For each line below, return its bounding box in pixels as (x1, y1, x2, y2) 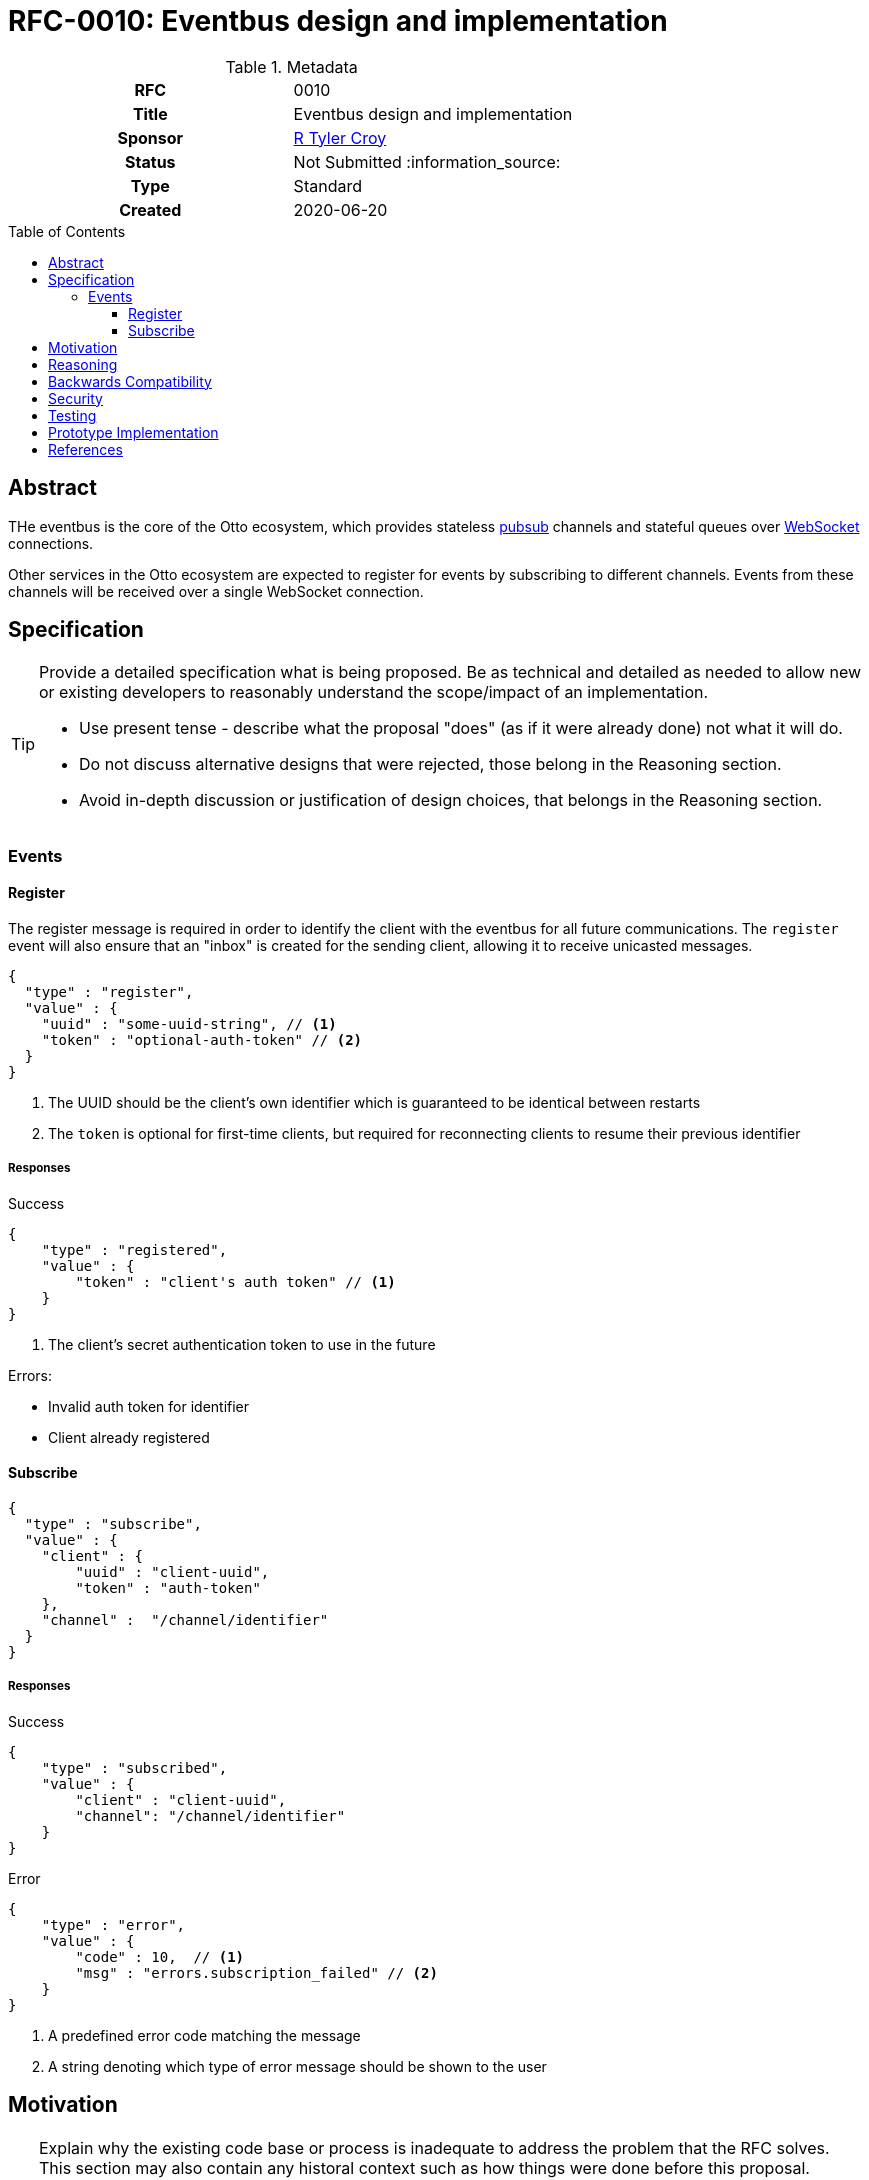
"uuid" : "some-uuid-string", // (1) (41, 1016, 337, 1033)
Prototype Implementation (48, 423, 219, 441)
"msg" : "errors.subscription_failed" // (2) (75, 1964, 438, 1981)
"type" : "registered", (41, 1241, 228, 1258)
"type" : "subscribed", (41, 1759, 228, 1776)
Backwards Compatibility (48, 372, 212, 390)
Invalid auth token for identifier (48, 1397, 250, 1415)
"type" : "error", (41, 1916, 186, 1933)
